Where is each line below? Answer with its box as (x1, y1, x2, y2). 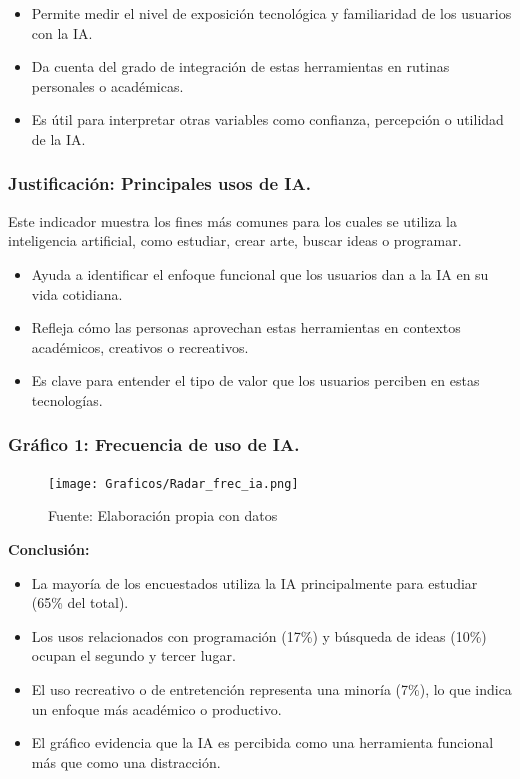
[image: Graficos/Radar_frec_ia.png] (48, 476, 299, 491)
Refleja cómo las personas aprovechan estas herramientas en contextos (31, 317, 461, 338)
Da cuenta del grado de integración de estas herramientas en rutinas (31, 56, 450, 77)
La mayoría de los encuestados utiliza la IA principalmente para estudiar (31, 572, 478, 593)
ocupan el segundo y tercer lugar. (31, 645, 236, 666)
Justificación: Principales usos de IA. (8, 171, 311, 196)
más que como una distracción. (31, 751, 221, 772)
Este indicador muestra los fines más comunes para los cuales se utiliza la (8, 210, 457, 231)
